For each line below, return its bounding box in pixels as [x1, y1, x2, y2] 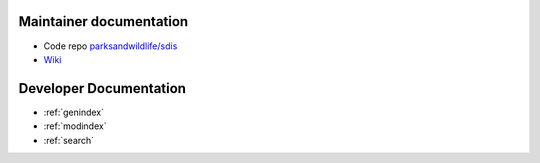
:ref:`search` [43, 134, 95, 146]
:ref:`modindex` [43, 120, 107, 132]
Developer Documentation [18, 80, 187, 97]
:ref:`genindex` [43, 106, 105, 118]
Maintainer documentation [18, 13, 189, 30]
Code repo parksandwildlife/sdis [43, 40, 178, 52]
